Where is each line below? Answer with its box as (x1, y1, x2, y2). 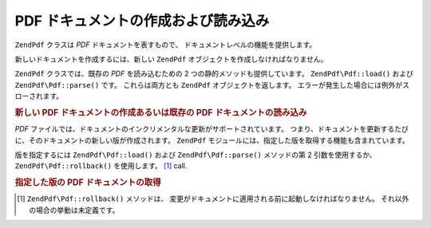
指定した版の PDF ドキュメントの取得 (14, 177, 161, 188)
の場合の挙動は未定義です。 (29, 205, 120, 214)
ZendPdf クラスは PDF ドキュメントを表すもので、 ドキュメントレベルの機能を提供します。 (14, 40, 317, 49)
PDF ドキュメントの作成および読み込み (14, 12, 270, 29)
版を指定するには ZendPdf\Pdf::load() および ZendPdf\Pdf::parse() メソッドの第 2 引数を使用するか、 (14, 150, 377, 159)
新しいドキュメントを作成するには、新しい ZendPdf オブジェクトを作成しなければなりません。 (14, 54, 328, 64)
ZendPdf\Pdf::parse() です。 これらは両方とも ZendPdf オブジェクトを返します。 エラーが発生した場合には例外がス (14, 80, 410, 89)
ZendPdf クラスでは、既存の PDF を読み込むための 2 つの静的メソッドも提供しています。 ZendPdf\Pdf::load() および (14, 69, 414, 79)
